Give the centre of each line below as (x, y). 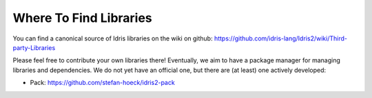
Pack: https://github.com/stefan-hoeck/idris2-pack (102, 83)
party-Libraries (34, 47)
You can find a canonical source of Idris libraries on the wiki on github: (113, 38)
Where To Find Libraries (83, 18)
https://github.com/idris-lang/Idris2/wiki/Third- (281, 38)
